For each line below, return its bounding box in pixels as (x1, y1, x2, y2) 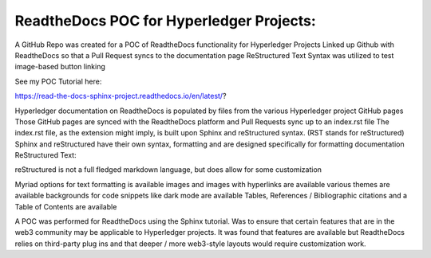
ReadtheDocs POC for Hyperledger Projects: (14, 12, 317, 29)
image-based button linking (14, 62, 105, 72)
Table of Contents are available (14, 201, 117, 211)
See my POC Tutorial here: (14, 76, 102, 86)
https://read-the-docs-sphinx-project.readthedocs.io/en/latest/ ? (14, 92, 227, 101)
